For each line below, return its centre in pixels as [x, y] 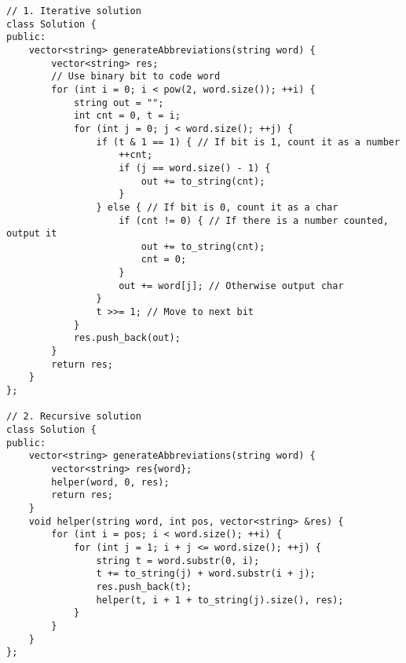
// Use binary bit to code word [136, 77]
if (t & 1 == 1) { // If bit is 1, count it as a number [248, 142]
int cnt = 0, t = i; [127, 116]
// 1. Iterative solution [74, 11]
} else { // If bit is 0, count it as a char [217, 207]
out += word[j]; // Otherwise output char [231, 286]
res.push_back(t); [144, 586]
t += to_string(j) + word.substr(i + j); [206, 574]
